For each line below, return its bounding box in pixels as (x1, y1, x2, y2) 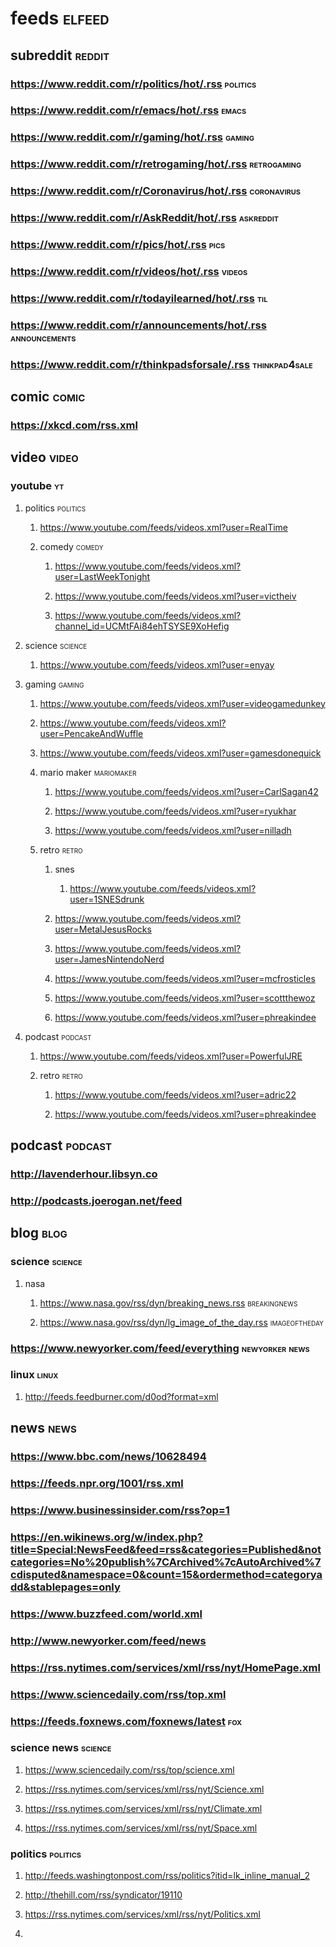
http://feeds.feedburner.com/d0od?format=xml (24, 1390, 219, 1402)
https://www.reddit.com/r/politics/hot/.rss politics (10, 77, 257, 91)
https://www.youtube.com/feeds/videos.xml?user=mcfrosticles (54, 972, 316, 984)
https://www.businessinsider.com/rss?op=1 (10, 1503, 230, 1517)
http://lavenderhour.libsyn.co (10, 1167, 158, 1181)
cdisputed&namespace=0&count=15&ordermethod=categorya (10, 1567, 323, 1581)
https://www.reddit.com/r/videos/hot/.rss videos (10, 264, 248, 278)
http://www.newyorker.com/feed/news (10, 1633, 207, 1647)
